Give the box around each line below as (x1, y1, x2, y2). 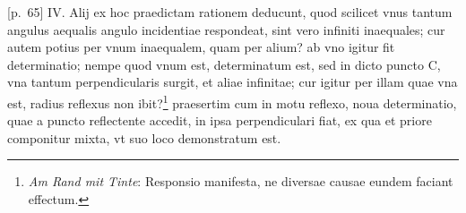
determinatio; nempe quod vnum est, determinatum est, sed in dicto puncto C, (7, 55, 441, 73)
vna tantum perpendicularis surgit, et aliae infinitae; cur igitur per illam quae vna (7, 72, 458, 91)
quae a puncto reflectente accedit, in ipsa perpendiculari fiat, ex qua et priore (7, 111, 432, 130)
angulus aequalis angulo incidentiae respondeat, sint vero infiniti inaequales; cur (7, 20, 445, 38)
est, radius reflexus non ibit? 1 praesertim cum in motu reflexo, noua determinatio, (7, 90, 457, 112)
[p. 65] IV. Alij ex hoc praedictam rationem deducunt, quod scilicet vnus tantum (7, 3, 453, 21)
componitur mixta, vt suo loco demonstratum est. (7, 128, 281, 147)
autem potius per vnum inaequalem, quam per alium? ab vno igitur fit (7, 38, 395, 56)
